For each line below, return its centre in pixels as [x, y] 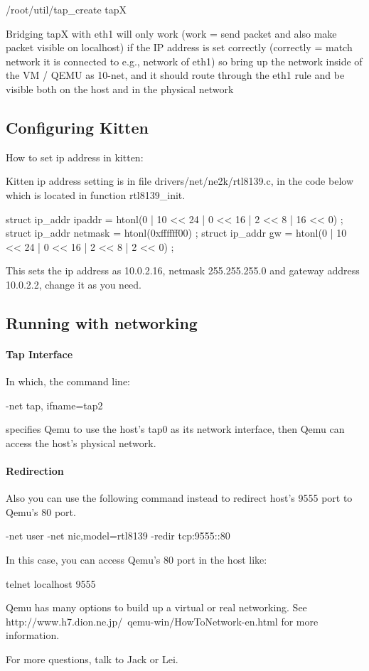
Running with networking [102, 322]
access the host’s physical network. [81, 442]
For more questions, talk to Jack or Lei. [92, 659]
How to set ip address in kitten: [75, 157]
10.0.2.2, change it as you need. [74, 284]
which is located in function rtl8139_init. [96, 194]
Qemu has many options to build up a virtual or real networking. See [156, 607]
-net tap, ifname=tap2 [54, 405]
